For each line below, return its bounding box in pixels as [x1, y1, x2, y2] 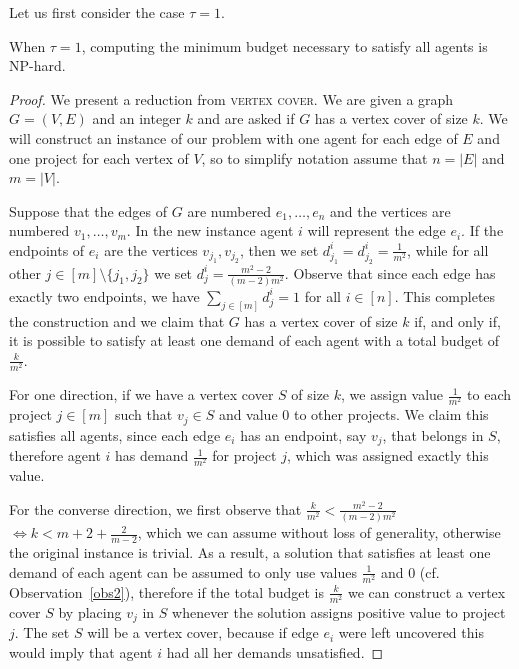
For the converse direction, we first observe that [9, 498, 302, 519]
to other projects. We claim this [293, 404, 489, 425]
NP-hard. [9, 55, 66, 76]
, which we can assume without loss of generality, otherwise [137, 522, 501, 543]
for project [212, 445, 277, 466]
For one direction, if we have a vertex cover [9, 384, 274, 405]
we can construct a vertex [347, 581, 506, 602]
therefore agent [9, 445, 101, 466]
